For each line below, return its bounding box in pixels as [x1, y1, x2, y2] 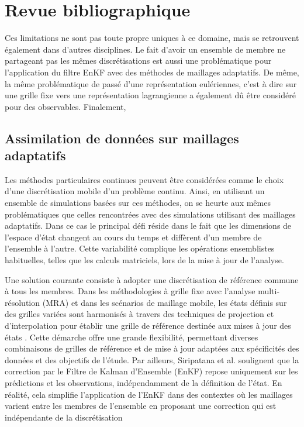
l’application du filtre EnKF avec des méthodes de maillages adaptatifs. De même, [5, 66, 299, 78]
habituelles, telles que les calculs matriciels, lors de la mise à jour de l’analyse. [5, 254, 284, 266]
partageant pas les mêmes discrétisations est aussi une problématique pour [5, 54, 272, 67]
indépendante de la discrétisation [5, 411, 123, 423]
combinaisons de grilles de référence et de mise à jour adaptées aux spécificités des [5, 342, 299, 354]
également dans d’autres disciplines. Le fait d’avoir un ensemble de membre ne [5, 43, 286, 55]
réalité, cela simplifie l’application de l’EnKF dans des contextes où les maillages [5, 388, 293, 400]
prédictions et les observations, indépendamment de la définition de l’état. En [5, 376, 282, 388]
